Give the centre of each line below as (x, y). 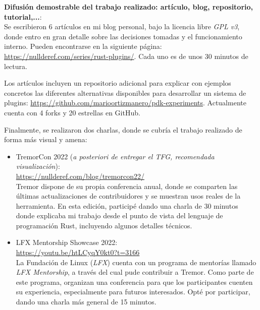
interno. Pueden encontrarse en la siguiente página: (83, 46)
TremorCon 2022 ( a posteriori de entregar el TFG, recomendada (115, 156)
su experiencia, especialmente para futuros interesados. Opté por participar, (133, 292)
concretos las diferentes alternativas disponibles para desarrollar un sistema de (125, 92)
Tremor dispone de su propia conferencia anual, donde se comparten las (127, 186)
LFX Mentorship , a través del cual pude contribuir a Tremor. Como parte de (135, 272)
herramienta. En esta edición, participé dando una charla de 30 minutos (127, 205)
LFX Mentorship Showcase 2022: (67, 242)
